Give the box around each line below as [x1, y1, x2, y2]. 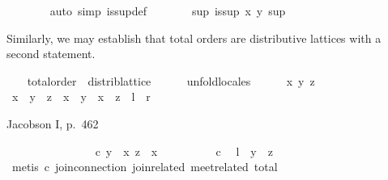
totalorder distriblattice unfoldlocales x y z [27, 72, 315, 89]
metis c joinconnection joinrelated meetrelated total [11, 158, 278, 175]
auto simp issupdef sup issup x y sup [49, 2, 286, 19]
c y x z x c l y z [95, 142, 273, 159]
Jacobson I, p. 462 [6, 115, 99, 132]
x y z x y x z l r [11, 88, 151, 105]
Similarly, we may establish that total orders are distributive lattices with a [6, 29, 382, 46]
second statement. [6, 45, 96, 62]
